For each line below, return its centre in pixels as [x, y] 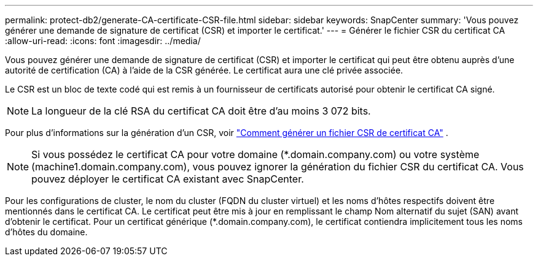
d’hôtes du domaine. [46, 232]
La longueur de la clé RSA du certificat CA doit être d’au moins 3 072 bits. [201, 111]
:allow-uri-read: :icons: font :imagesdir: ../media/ [103, 41]
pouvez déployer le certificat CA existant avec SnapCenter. [168, 179]
